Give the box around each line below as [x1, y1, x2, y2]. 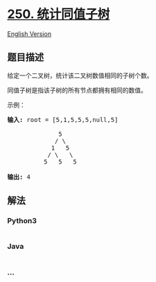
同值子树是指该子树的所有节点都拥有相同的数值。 [7, 86, 147, 94]
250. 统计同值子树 [7, 6, 110, 22]
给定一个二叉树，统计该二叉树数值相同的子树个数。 [7, 71, 153, 80]
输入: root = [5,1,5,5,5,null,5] [7, 116, 119, 123]
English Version [7, 29, 52, 38]
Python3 [7, 216, 37, 226]
